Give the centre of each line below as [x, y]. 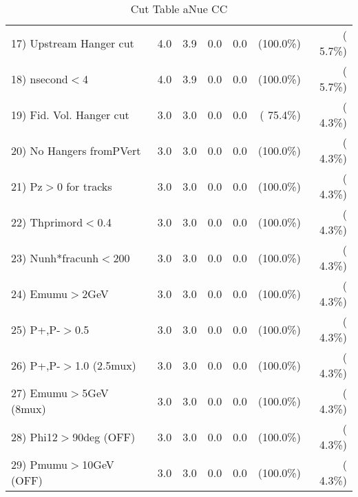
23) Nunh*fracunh [55, 257]
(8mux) [29, 409]
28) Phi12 [34, 436]
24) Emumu [40, 293]
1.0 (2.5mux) [105, 365]
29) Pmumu [40, 464]
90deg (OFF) [104, 436]
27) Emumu [40, 393]
